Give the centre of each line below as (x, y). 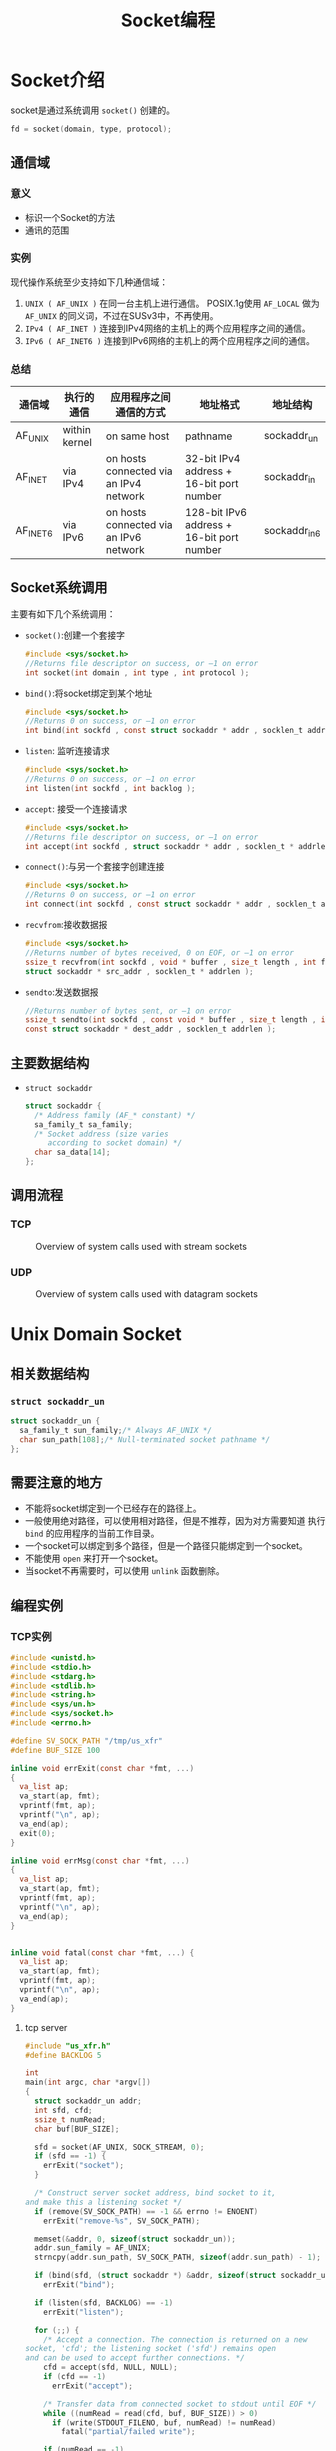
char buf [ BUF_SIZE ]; (77, 2129)
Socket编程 (168, 20)
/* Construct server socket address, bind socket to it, (155, 2193)
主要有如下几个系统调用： (63, 613)
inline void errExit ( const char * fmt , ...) (102, 1768)
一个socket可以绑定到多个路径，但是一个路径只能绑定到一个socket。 (166, 1546)
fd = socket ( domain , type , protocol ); (91, 129)
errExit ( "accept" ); (92, 2386)
